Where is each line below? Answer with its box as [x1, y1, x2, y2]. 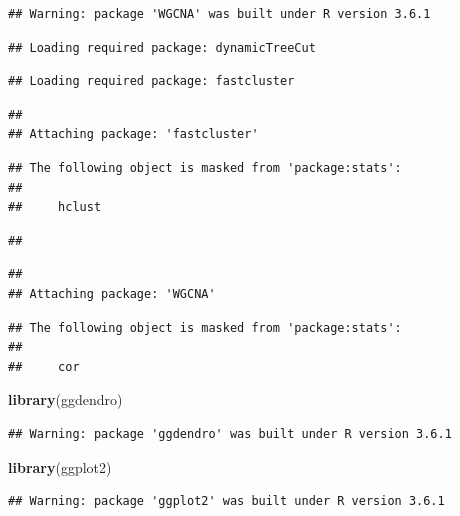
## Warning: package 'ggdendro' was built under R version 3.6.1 [8, 426, 452, 441]
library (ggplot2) [8, 456, 112, 477]
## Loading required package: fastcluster [8, 74, 295, 89]
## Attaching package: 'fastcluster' [8, 127, 259, 142]
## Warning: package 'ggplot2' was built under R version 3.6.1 [8, 494, 445, 509]
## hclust [8, 200, 102, 215]
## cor [8, 359, 80, 374]
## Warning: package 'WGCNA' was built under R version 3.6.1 [8, 7, 431, 21]
